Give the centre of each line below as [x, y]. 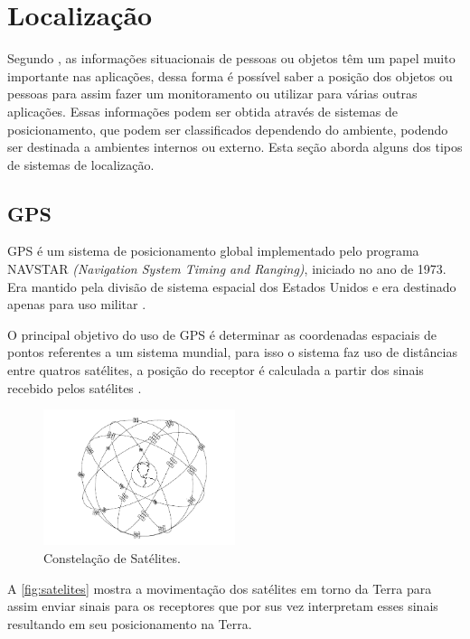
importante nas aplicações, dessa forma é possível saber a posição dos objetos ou [230, 75]
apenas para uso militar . [77, 304]
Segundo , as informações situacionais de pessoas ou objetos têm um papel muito [231, 58]
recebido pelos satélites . [75, 387]
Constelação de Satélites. [112, 557]
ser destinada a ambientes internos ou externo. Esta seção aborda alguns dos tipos [235, 147]
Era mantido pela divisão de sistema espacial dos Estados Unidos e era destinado [232, 286]
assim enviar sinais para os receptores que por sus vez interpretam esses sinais [223, 606]
